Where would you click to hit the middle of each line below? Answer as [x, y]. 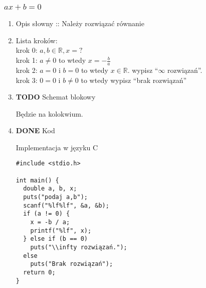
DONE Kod [35, 130]
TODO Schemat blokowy [56, 97]
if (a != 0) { [47, 214]
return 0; [39, 272]
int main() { [37, 180]
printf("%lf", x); [61, 230]
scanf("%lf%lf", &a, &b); [66, 205]
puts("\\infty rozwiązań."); [79, 248]
